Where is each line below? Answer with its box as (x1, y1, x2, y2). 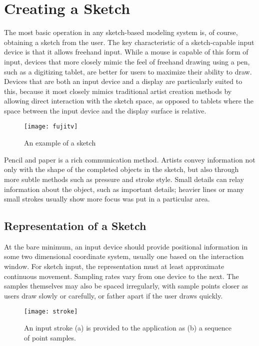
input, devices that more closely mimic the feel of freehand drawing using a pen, (4, 56, 250, 66)
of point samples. (24, 332, 76, 342)
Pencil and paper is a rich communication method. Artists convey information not (4, 154, 255, 164)
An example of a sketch (24, 137, 96, 148)
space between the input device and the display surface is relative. (4, 105, 206, 115)
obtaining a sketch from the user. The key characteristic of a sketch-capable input (4, 36, 254, 47)
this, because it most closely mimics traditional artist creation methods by (4, 85, 232, 96)
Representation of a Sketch (4, 218, 146, 233)
